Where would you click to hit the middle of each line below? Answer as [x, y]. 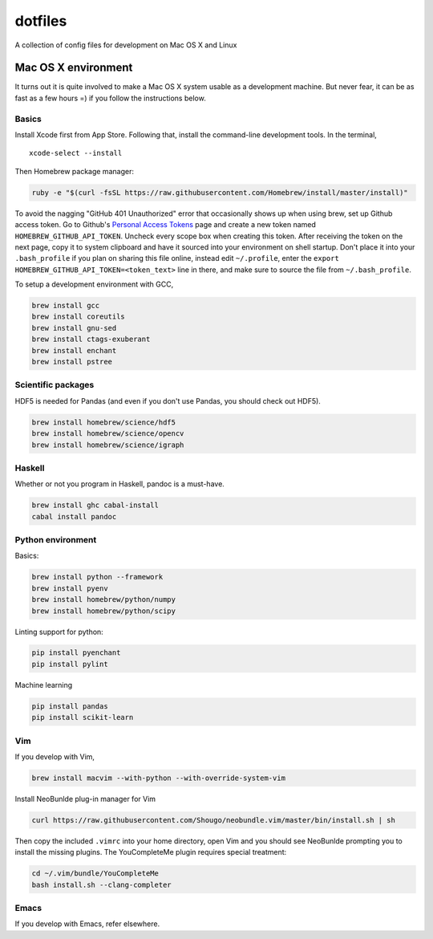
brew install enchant [74, 350]
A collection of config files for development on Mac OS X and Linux [126, 45]
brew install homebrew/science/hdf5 [104, 422]
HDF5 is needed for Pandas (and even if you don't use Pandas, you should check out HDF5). [168, 400]
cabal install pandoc [74, 516]
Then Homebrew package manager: [74, 171]
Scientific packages [55, 385]
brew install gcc [66, 306]
